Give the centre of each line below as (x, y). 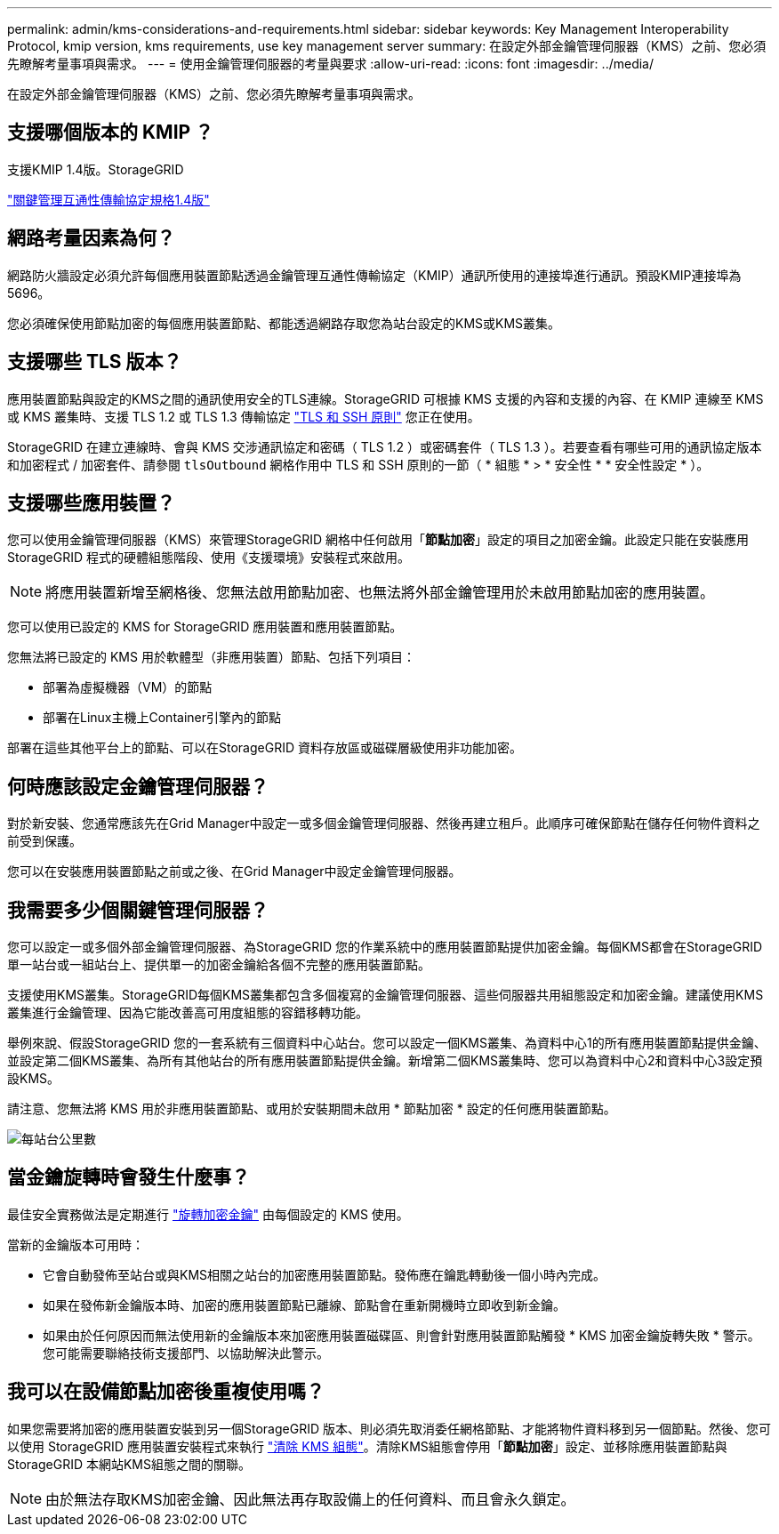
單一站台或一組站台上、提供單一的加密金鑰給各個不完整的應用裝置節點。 (219, 965)
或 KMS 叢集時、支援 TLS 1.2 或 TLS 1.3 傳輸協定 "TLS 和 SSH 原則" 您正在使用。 (244, 416)
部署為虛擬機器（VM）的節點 (128, 687)
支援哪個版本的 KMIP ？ (111, 133)
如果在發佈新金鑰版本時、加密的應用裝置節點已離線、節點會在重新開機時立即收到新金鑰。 (304, 1305)
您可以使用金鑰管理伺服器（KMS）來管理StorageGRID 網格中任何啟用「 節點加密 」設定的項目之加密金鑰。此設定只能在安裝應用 (378, 540)
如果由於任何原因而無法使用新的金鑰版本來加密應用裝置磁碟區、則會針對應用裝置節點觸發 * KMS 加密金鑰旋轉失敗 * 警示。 (402, 1335)
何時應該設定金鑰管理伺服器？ (138, 786)
